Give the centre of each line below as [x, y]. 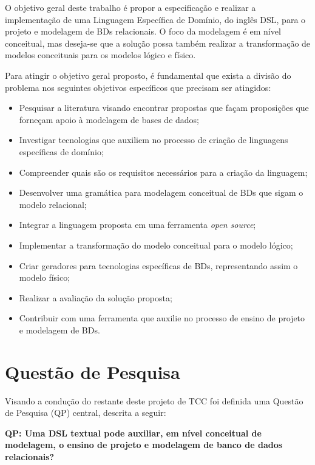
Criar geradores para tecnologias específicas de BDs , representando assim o [158, 265]
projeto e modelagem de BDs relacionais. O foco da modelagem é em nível [143, 31]
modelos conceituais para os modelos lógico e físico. [100, 55]
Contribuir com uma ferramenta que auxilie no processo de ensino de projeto [162, 318]
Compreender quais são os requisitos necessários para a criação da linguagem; [163, 172]
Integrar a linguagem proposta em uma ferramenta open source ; [137, 225]
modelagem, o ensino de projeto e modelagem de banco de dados [144, 445]
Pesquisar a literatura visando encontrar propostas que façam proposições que [164, 108]
